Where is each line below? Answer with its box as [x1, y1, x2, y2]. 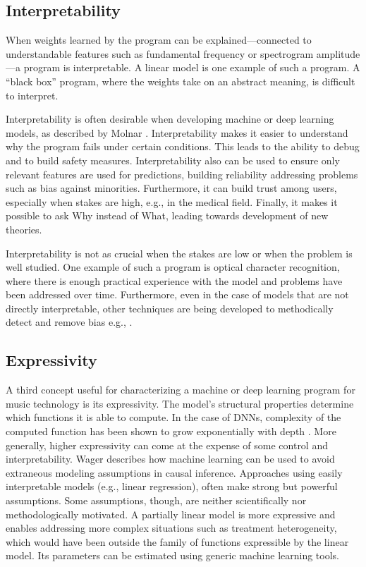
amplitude [316, 46, 360, 61]
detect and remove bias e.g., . [6, 315, 133, 329]
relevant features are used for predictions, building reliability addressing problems [6, 166, 358, 181]
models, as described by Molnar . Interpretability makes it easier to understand [6, 125, 348, 140]
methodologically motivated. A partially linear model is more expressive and [6, 506, 336, 521]
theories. [6, 221, 42, 236]
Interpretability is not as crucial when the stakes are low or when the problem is [6, 245, 353, 260]
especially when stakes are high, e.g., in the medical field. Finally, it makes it [6, 194, 338, 209]
